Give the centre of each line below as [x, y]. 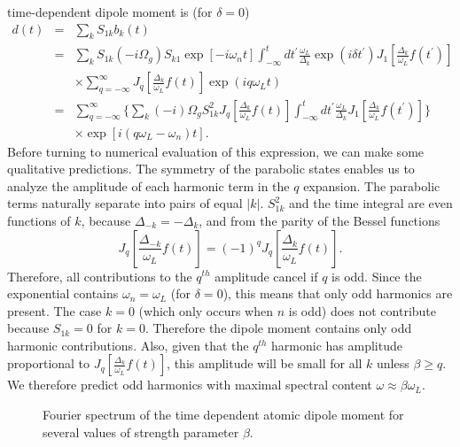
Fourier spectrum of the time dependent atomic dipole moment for [223, 415]
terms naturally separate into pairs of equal [125, 203]
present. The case [55, 310]
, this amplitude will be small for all [265, 363]
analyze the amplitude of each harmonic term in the [148, 185]
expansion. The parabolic [372, 185]
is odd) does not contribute [363, 310]
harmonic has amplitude [337, 345]
